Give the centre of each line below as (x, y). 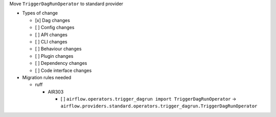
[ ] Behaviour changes (58, 49)
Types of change (40, 13)
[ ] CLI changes (51, 41)
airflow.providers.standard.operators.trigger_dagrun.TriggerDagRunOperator (159, 106)
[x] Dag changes (52, 20)
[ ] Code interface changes (63, 70)
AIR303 (56, 91)
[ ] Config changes (55, 28)
